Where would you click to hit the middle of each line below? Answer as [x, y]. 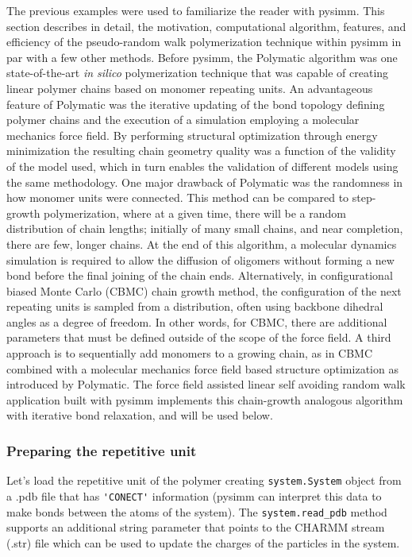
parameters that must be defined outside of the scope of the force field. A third [199, 337]
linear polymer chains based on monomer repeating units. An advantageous [190, 88]
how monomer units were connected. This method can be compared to [178, 197]
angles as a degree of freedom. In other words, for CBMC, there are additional [197, 321]
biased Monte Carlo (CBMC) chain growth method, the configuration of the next [204, 290]
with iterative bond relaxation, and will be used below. [140, 415]
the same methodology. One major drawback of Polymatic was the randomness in [205, 182]
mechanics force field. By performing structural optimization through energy [192, 135]
